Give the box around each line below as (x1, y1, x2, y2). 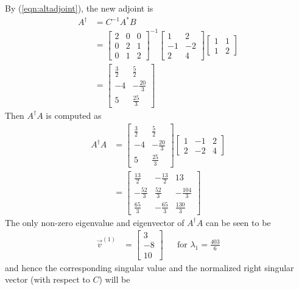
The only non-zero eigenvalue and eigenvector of (5, 216, 185, 228)
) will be (99, 273, 130, 286)
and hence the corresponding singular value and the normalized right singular (5, 261, 294, 274)
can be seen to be (205, 216, 271, 228)
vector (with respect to (5, 273, 90, 286)
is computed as (46, 108, 102, 121)
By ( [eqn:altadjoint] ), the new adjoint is (5, 2, 153, 14)
